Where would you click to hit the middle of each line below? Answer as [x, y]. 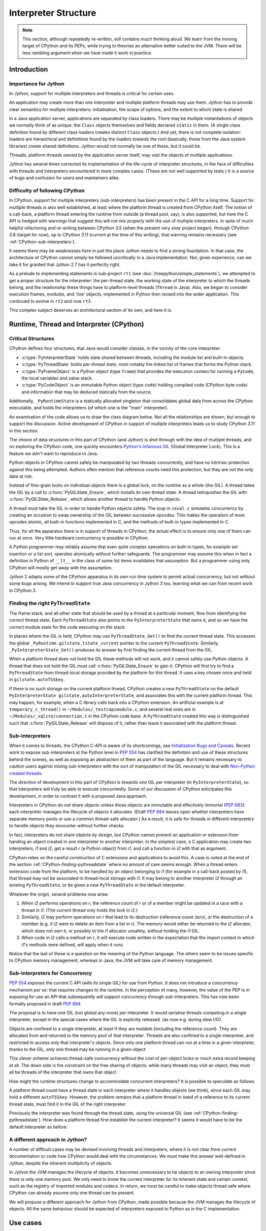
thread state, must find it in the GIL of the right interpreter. [68, 1104]
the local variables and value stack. [57, 378]
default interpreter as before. [38, 1127]
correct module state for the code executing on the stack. [67, 627]
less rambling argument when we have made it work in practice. [87, 53]
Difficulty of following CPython [47, 191]
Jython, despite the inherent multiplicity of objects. [61, 1163]
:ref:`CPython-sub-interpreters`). [42, 242]
